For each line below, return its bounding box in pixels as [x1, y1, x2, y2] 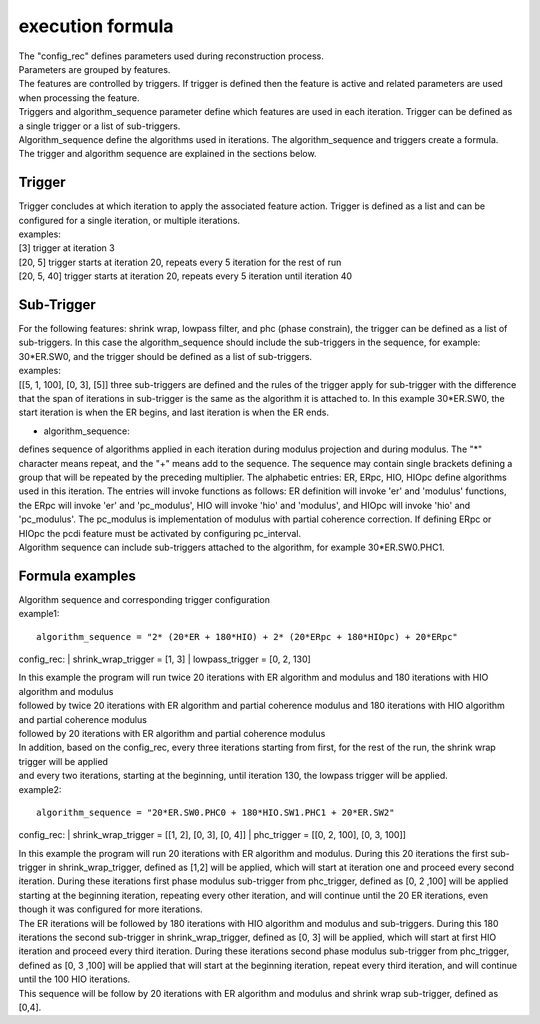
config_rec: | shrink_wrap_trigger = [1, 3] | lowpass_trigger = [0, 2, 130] [18, 653, 312, 665]
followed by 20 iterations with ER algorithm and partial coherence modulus [18, 727, 326, 739]
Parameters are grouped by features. [18, 63, 171, 75]
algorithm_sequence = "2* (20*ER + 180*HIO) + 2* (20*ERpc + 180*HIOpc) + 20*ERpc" [36, 631, 459, 642]
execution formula [18, 15, 174, 37]
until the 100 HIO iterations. [18, 973, 131, 985]
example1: [18, 608, 60, 620]
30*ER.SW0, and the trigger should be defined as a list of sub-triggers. [18, 350, 313, 362]
